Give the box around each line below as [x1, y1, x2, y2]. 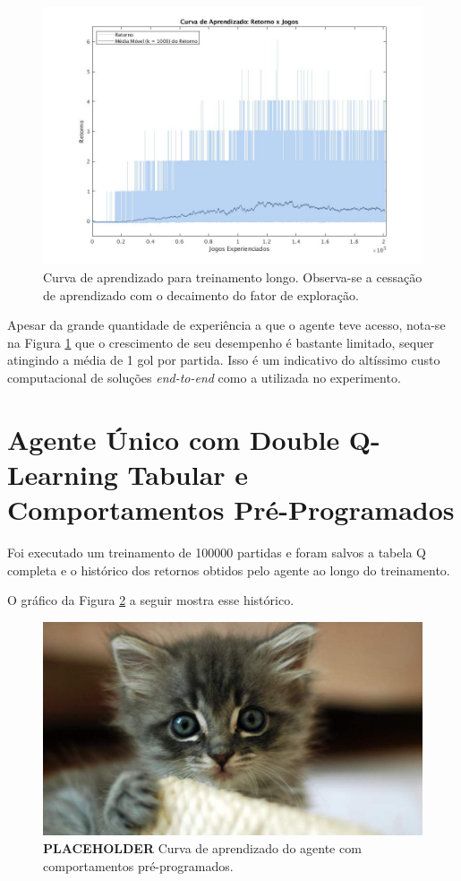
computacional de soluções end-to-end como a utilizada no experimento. [7, 367, 401, 386]
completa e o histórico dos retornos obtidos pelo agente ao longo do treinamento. [7, 560, 450, 579]
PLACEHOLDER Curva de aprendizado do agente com [43, 838, 362, 857]
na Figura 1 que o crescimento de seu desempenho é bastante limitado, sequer [7, 333, 434, 351]
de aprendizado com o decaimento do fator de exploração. [43, 285, 359, 304]
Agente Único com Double [7, 420, 340, 457]
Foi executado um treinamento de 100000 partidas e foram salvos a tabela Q [7, 543, 426, 562]
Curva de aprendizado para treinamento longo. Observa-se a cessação [43, 267, 423, 286]
